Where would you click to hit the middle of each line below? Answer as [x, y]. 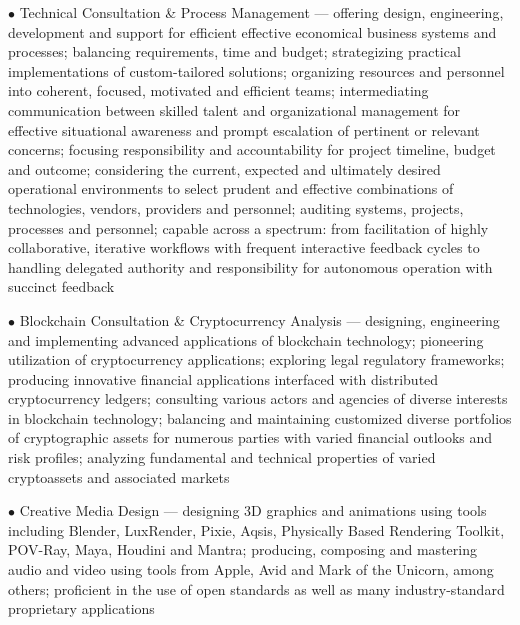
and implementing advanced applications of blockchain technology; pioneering [246, 339]
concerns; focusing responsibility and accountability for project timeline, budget [252, 149]
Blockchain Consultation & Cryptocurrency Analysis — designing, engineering [259, 319]
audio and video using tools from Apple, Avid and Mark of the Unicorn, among [251, 569]
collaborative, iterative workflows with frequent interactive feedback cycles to [244, 247]
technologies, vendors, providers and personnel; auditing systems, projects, [236, 207]
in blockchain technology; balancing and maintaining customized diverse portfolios [260, 417]
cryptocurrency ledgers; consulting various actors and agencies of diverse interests [258, 398]
